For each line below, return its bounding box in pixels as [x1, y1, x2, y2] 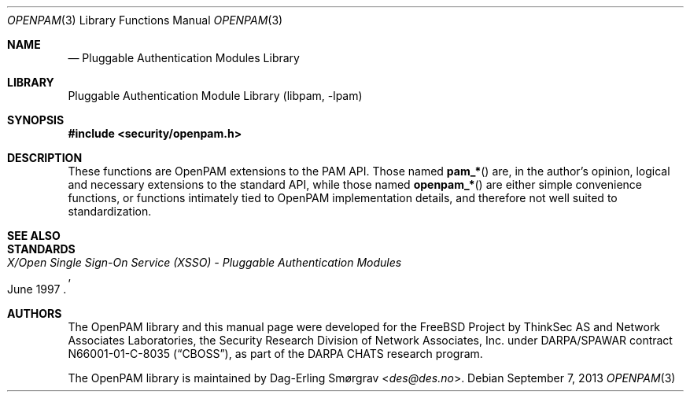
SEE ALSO [7, 229, 61, 242]
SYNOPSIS [7, 113, 65, 127]
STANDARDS [7, 242, 76, 256]
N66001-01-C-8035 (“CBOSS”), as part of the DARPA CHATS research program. [68, 347, 483, 360]
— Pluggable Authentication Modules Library [68, 51, 300, 64]
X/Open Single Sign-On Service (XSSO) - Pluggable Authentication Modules [7, 256, 402, 269]
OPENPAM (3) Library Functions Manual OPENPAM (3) [7, 13, 283, 27]
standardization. [68, 205, 152, 218]
